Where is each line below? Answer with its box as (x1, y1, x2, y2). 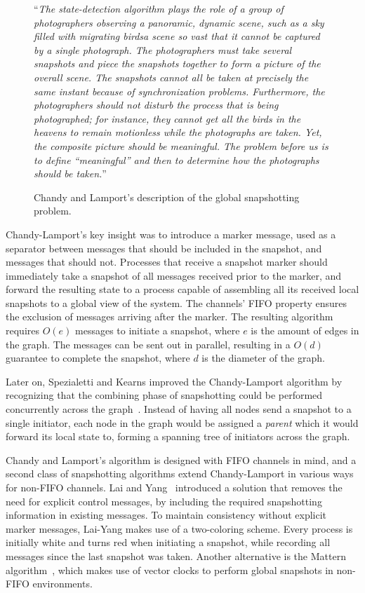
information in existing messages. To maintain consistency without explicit (6, 507, 327, 522)
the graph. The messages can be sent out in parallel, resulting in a (6, 336, 291, 351)
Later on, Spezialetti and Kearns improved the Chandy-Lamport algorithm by (6, 374, 343, 388)
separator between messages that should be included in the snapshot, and (6, 240, 322, 255)
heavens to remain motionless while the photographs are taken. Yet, (34, 125, 322, 139)
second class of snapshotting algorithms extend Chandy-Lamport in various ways (6, 466, 354, 481)
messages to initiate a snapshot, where (75, 323, 240, 338)
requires (6, 323, 39, 338)
